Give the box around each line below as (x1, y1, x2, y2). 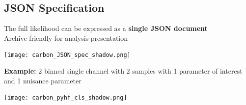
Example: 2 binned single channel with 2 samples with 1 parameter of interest (4, 66, 243, 76)
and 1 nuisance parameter (4, 75, 82, 85)
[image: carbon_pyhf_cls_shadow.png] (4, 94, 127, 102)
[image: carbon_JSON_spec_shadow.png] (4, 52, 131, 59)
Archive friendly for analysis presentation (4, 32, 128, 43)
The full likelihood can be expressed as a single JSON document (4, 23, 208, 33)
